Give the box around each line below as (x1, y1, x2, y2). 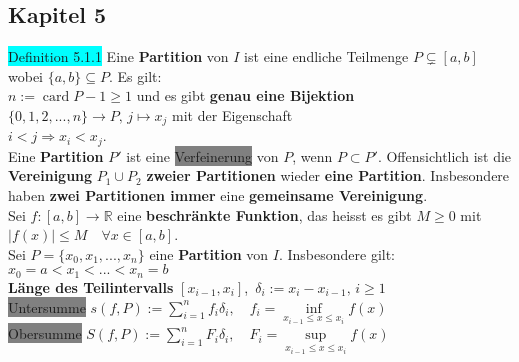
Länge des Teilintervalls (8, 276, 174, 297)
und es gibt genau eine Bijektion (136, 85, 355, 106)
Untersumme (8, 296, 86, 317)
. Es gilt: (108, 65, 162, 86)
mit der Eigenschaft (172, 104, 293, 125)
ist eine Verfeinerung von (126, 145, 279, 166)
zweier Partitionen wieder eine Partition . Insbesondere (146, 165, 510, 186)
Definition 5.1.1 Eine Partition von (8, 46, 229, 67)
